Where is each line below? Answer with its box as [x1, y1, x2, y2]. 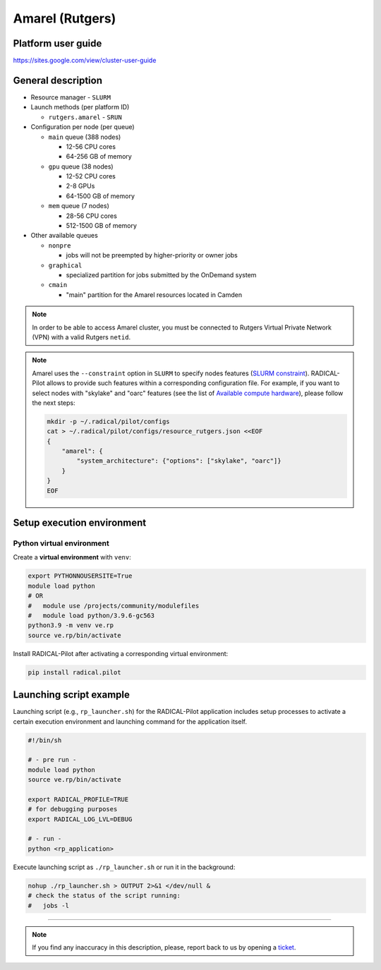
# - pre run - [28, 756, 77, 764]
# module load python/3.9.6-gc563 [28, 611, 155, 619]
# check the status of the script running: [28, 892, 181, 899]
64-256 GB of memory [66, 152, 132, 161]
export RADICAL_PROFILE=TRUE [28, 795, 129, 804]
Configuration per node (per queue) [30, 123, 135, 131]
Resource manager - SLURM [30, 92, 111, 102]
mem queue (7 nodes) [48, 202, 109, 210]
